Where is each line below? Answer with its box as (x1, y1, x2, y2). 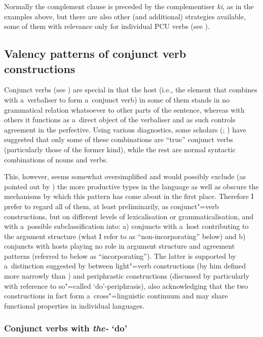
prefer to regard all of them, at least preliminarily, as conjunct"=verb (4, 200, 219, 211)
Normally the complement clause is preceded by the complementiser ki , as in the (4, 1, 254, 11)
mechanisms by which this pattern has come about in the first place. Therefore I (4, 191, 254, 201)
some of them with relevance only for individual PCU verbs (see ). (4, 21, 210, 31)
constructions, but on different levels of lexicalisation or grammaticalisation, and (4, 211, 254, 221)
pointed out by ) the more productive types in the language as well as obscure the (4, 181, 259, 191)
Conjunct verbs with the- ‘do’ (4, 322, 127, 334)
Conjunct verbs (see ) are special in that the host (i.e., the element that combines (4, 84, 257, 95)
